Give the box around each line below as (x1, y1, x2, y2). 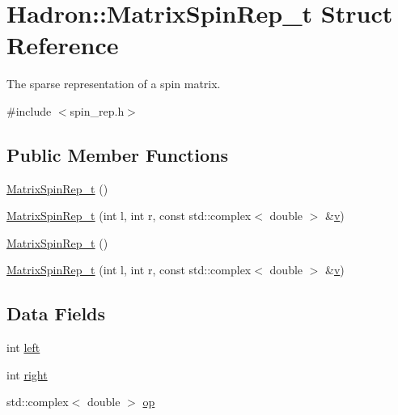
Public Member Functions (6, 142, 228, 167)
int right (6, 366, 48, 383)
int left (6, 339, 40, 356)
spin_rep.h (70, 102, 125, 119)
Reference (6, 28, 119, 61)
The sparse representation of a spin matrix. (6, 75, 221, 92)
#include (6, 102, 52, 119)
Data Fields (6, 301, 106, 326)
